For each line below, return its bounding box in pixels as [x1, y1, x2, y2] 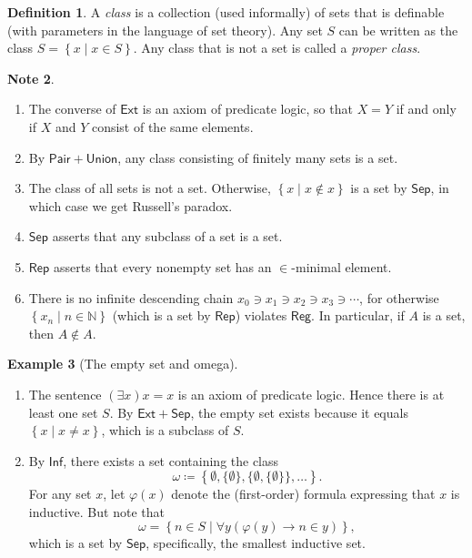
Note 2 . [7, 68, 55, 87]
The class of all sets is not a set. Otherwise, [28, 178, 271, 198]
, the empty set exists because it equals [190, 402, 408, 421]
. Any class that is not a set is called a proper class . [133, 38, 421, 57]
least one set [28, 402, 98, 421]
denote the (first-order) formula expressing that [171, 484, 436, 503]
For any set [28, 484, 92, 503]
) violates [235, 306, 287, 325]
